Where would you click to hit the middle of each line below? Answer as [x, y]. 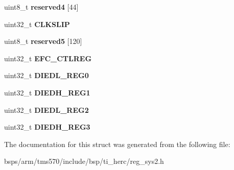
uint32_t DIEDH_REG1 [47, 92]
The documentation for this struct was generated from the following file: [117, 144]
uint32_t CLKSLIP [37, 24]
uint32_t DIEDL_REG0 [46, 75]
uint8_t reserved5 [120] [43, 41]
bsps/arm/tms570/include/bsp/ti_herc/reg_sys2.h [84, 161]
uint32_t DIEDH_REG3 [47, 127]
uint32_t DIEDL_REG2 [46, 110]
